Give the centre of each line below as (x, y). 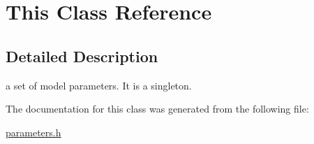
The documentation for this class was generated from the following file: (157, 109)
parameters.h (33, 132)
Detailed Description (82, 56)
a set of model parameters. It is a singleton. (99, 85)
